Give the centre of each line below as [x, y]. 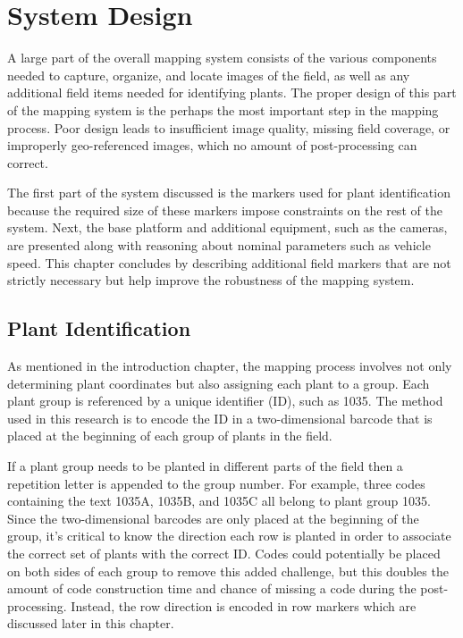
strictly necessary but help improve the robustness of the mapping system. [211, 280]
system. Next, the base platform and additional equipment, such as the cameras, [227, 227]
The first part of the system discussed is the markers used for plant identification [229, 193]
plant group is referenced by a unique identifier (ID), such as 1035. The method [225, 401]
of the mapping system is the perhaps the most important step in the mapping [223, 109]
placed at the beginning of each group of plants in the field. [170, 436]
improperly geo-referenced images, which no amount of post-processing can [212, 145]
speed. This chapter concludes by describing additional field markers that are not [229, 262]
